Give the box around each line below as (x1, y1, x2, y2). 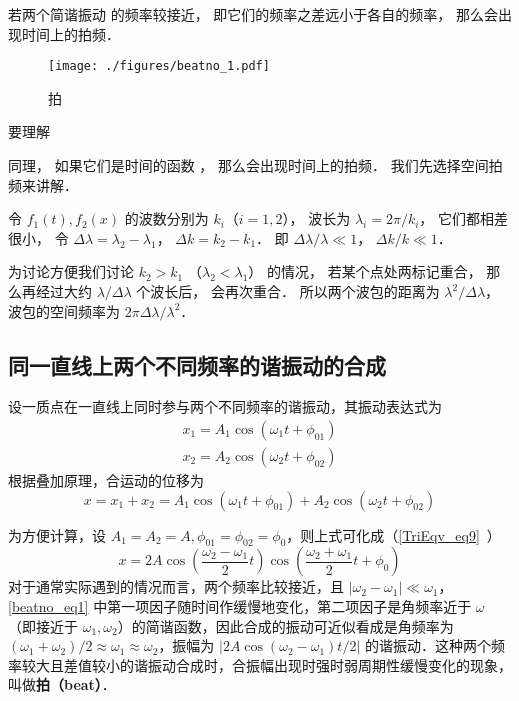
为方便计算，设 (8, 524, 106, 545)
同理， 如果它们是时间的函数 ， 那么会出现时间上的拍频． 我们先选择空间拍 (8, 155, 503, 176)
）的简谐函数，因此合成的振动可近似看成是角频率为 (117, 615, 454, 636)
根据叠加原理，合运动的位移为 (8, 470, 204, 491)
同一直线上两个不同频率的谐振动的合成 (8, 349, 386, 380)
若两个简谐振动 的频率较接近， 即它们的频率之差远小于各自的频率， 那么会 (8, 4, 498, 24)
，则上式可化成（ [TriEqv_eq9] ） (286, 524, 501, 545)
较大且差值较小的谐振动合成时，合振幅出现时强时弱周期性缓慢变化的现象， (21, 654, 512, 675)
